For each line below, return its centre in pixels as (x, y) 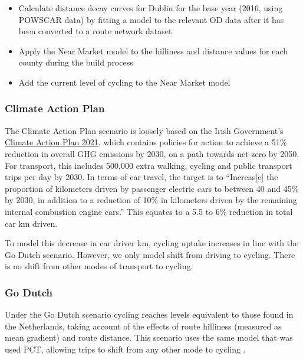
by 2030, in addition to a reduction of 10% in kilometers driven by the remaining (151, 200)
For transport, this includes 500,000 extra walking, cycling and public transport (149, 165)
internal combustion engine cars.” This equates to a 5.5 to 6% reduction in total (149, 211)
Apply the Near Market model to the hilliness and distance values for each (153, 50)
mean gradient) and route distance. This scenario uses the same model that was (149, 337)
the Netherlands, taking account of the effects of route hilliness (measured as (143, 326)
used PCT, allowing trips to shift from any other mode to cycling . (125, 349)
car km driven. (31, 223)
